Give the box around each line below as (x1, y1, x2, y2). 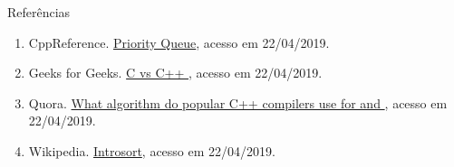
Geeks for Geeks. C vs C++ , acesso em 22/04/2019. (28, 63, 323, 82)
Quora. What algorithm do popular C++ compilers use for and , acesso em (28, 93, 448, 112)
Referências (7, 3, 71, 21)
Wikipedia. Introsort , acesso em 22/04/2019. (28, 141, 275, 160)
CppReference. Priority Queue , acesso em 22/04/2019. (28, 32, 330, 51)
